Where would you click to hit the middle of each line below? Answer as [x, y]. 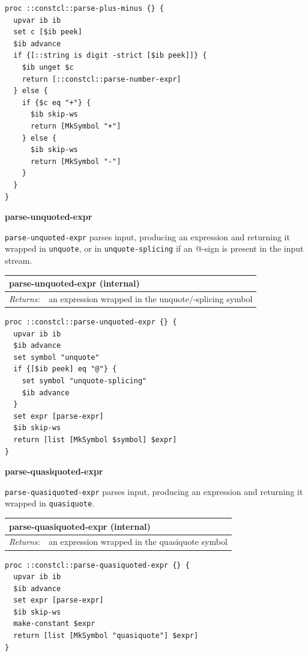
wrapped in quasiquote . [50, 503]
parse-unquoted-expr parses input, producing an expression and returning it [147, 236]
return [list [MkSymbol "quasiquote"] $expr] [106, 636]
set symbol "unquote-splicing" [84, 381]
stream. [19, 260]
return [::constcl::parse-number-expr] [101, 79]
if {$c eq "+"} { [56, 102]
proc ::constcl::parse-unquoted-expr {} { [91, 322]
